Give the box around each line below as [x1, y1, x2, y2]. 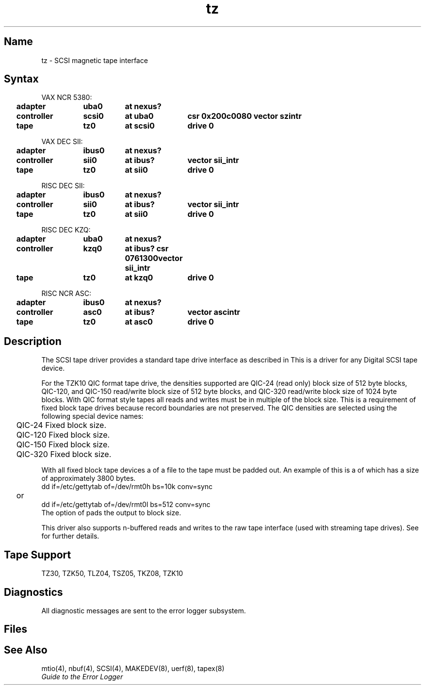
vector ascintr [187, 307, 240, 317]
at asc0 [125, 317, 153, 327]
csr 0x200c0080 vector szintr [187, 111, 302, 121]
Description [4, 335, 62, 347]
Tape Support [4, 548, 71, 561]
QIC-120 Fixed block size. [16, 430, 110, 440]
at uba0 [125, 111, 154, 121]
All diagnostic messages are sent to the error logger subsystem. [41, 606, 246, 615]
